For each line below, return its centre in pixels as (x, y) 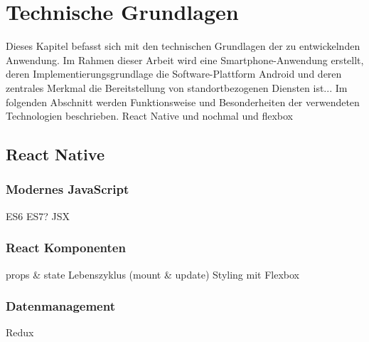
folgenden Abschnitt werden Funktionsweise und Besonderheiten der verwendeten (183, 102)
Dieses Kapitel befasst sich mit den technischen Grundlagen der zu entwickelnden (183, 46)
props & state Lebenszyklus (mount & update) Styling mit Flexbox (153, 274)
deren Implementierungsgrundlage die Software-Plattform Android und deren (174, 74)
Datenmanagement (60, 306)
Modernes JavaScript (68, 189)
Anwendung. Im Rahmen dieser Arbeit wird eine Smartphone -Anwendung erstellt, (185, 59)
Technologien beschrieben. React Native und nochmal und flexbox (150, 116)
